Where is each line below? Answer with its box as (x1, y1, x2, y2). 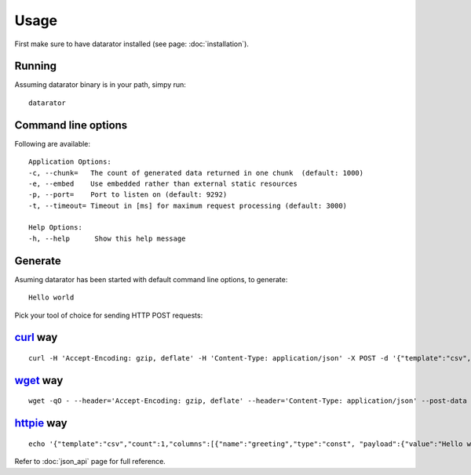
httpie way (14, 416, 68, 430)
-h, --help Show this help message (28, 234, 186, 243)
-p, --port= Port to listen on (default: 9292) (28, 190, 228, 199)
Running (14, 60, 57, 73)
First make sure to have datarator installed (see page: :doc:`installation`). (14, 39, 249, 49)
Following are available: (14, 139, 90, 148)
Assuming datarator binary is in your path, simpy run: (14, 80, 186, 89)
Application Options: (28, 158, 111, 166)
